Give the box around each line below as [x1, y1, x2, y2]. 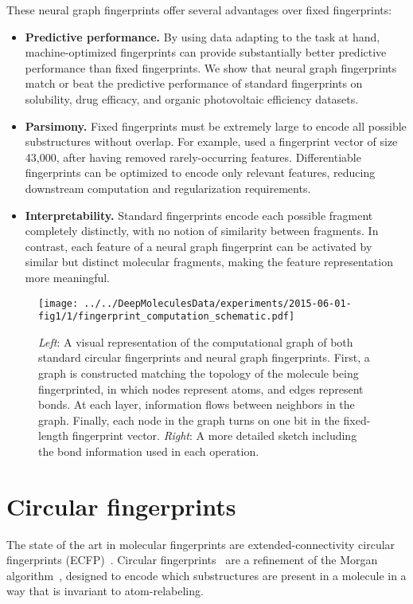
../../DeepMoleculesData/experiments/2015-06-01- [84, 297, 352, 309]
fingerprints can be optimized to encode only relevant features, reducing [25, 164, 376, 181]
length [38, 427, 69, 444]
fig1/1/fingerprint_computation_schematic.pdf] [38, 311, 295, 323]
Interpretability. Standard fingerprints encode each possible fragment [25, 206, 373, 223]
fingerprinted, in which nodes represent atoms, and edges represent [38, 380, 364, 397]
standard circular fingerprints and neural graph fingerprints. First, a [38, 349, 370, 366]
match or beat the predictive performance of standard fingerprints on [25, 75, 363, 92]
